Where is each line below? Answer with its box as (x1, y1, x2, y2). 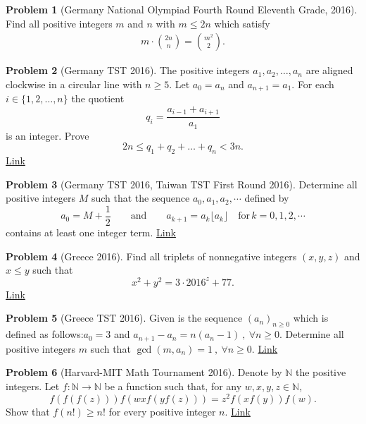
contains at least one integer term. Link (6, 225, 176, 240)
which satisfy (214, 16, 270, 30)
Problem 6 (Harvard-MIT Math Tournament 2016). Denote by (6, 365, 282, 380)
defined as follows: (6, 327, 84, 341)
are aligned (305, 63, 353, 78)
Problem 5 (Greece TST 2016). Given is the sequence (6, 310, 243, 325)
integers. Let (6, 378, 60, 393)
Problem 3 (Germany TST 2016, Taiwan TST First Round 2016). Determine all (6, 176, 358, 191)
